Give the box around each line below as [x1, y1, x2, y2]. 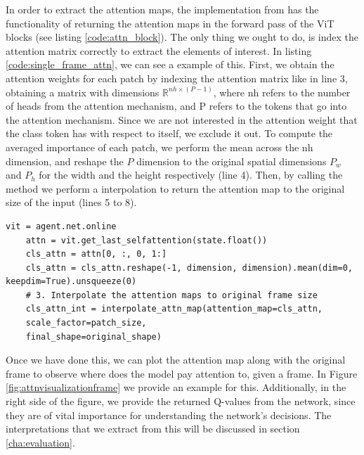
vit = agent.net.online [6, 221, 117, 231]
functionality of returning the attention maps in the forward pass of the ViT [6, 15, 334, 30]
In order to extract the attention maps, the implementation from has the [6, 2, 319, 16]
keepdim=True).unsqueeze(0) [6, 276, 137, 287]
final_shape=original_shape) [25, 331, 162, 342]
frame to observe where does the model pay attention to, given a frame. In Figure [6, 366, 358, 380]
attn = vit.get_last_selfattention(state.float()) [25, 235, 268, 245]
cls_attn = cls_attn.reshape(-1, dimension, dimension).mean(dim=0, [25, 262, 353, 273]
